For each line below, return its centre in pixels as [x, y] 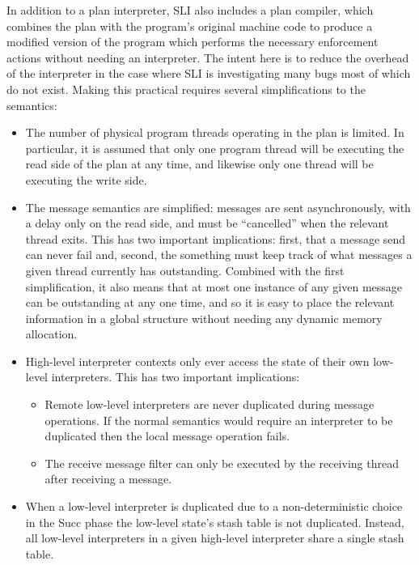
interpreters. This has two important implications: [176, 377]
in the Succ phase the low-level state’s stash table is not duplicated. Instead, [215, 522]
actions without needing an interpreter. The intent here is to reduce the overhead [208, 57]
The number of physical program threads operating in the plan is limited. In [215, 132]
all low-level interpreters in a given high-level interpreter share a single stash [215, 538]
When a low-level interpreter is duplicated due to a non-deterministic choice [214, 506]
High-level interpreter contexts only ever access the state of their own [197, 361]
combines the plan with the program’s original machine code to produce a [190, 25]
